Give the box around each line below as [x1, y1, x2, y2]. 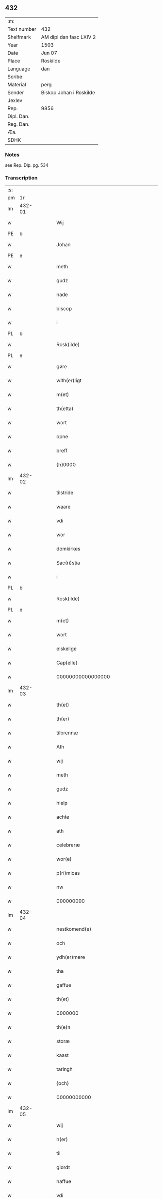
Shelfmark [7, 34, 31, 40]
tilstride [56, 490, 74, 496]
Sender [7, 89, 24, 96]
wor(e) [56, 856, 72, 863]
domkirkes [56, 546, 81, 552]
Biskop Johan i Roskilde [41, 89, 96, 96]
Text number [7, 25, 36, 32]
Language [7, 65, 31, 72]
